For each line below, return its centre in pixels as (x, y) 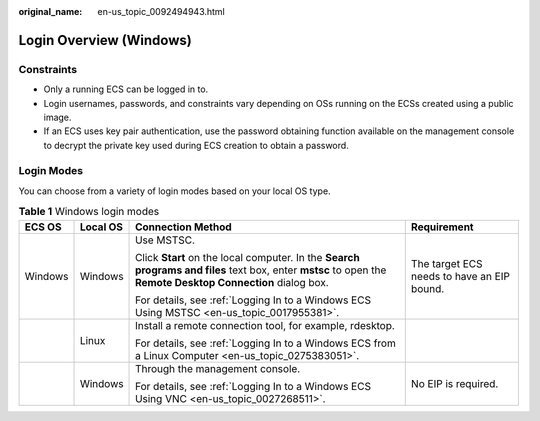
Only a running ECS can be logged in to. (126, 89)
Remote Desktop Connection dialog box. (232, 282)
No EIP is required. (454, 383)
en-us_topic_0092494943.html (161, 11)
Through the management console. (218, 368)
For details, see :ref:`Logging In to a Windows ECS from (266, 343)
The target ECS (446, 263)
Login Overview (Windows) (105, 40)
